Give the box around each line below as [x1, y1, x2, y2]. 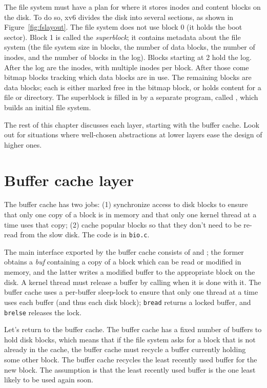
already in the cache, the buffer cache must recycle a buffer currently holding [4, 344, 246, 355]
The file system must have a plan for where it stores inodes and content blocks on [4, 2, 261, 12]
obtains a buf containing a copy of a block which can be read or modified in [4, 256, 241, 267]
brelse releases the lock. [4, 307, 81, 317]
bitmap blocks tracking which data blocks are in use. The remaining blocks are [4, 72, 252, 83]
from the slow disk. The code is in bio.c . [20, 229, 150, 240]
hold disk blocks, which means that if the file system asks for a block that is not [4, 334, 256, 344]
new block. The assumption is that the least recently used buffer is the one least [4, 364, 256, 375]
